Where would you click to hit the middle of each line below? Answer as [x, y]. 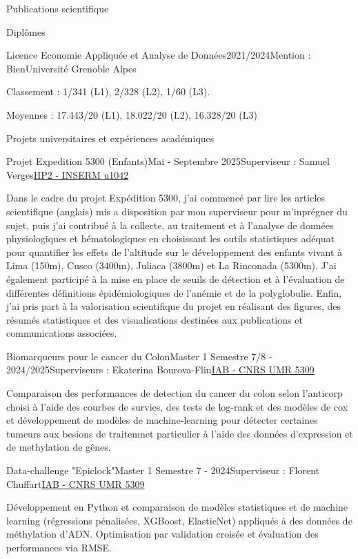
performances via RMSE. [59, 547]
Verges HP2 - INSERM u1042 [68, 174]
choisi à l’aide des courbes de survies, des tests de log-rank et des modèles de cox [177, 406]
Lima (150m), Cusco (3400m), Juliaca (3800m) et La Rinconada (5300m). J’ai [171, 265]
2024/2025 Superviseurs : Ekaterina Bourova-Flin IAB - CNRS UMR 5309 [160, 370]
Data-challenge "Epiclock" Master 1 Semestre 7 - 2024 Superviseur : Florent [163, 470]
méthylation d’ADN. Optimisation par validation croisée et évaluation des [162, 534]
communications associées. [62, 333]
